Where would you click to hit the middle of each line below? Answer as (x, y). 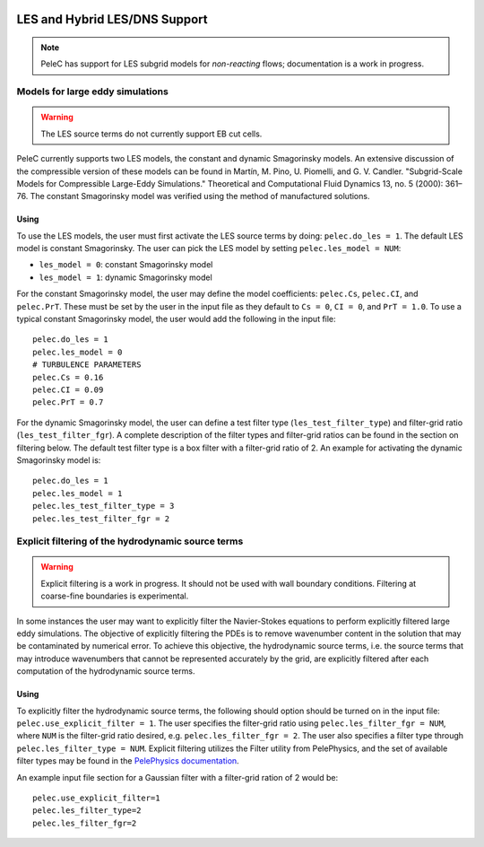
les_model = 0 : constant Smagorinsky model (126, 265)
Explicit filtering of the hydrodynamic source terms (130, 541)
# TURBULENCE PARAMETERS (87, 365)
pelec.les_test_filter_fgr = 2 (101, 519)
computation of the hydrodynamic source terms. (106, 671)
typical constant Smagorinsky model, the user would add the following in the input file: (176, 319)
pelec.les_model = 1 (78, 493)
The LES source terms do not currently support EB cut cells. (151, 134)
